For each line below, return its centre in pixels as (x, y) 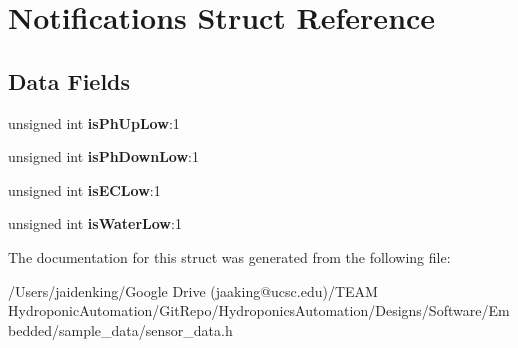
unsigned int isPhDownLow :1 (103, 156)
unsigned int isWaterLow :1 (95, 223)
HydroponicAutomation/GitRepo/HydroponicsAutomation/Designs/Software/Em (259, 310)
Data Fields (69, 80)
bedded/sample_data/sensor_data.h (120, 329)
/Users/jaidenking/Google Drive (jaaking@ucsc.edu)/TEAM (193, 290)
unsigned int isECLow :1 (84, 189)
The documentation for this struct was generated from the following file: (229, 256)
